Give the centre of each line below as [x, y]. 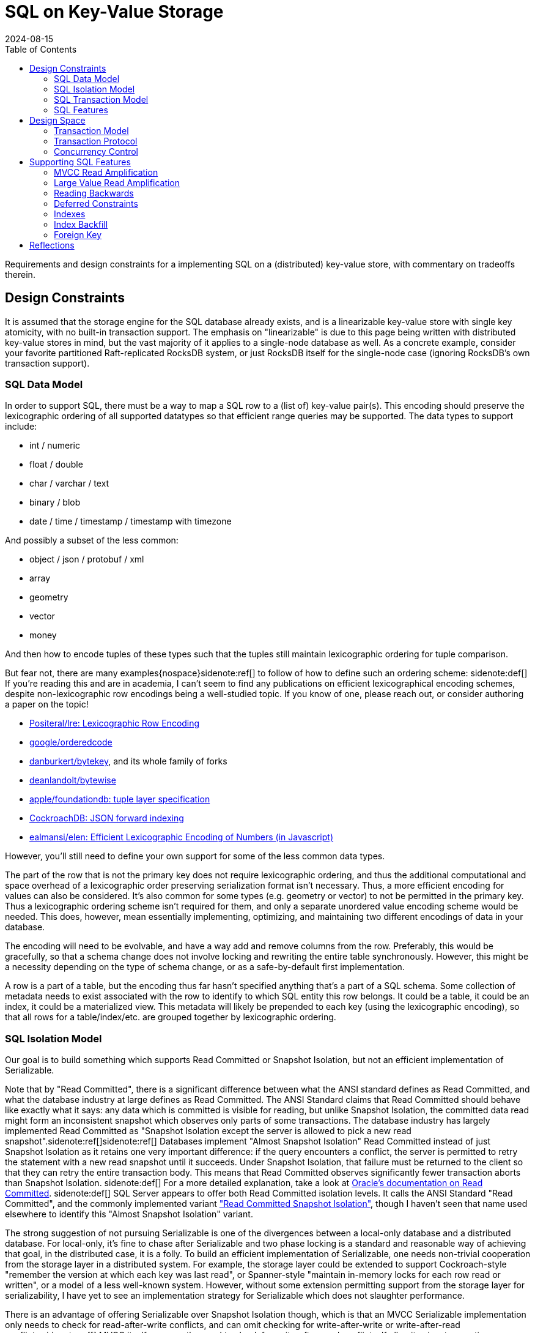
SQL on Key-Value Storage [114, 12]
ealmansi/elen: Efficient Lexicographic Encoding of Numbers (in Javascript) [182, 837]
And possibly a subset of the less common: [92, 540]
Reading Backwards [94, 193]
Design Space [57, 120]
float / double [56, 465]
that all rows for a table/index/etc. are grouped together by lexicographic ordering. [171, 1017]
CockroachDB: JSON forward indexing [107, 818]
